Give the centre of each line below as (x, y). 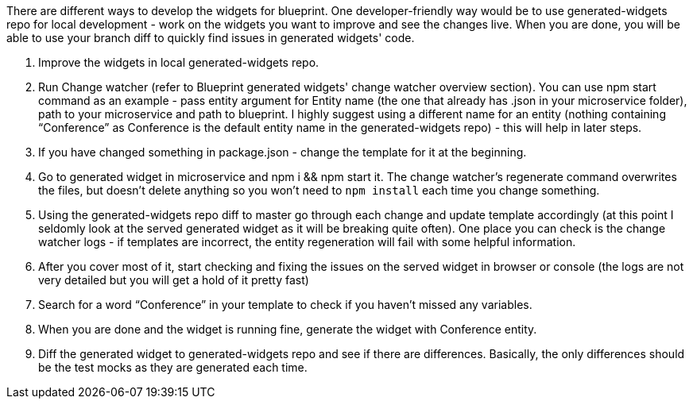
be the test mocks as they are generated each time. (173, 367)
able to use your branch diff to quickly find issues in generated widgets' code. (211, 38)
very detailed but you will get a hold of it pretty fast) (174, 280)
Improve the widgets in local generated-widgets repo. (179, 62)
